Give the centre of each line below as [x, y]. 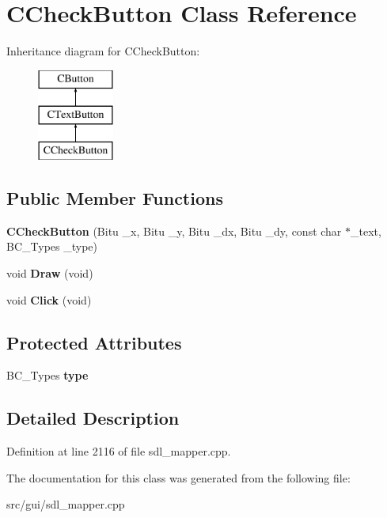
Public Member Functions [115, 198]
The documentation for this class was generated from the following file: [178, 477]
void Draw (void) [50, 273]
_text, [366, 231]
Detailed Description [93, 418]
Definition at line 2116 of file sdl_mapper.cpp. [119, 451]
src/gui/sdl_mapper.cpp [66, 504]
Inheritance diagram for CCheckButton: [103, 51]
